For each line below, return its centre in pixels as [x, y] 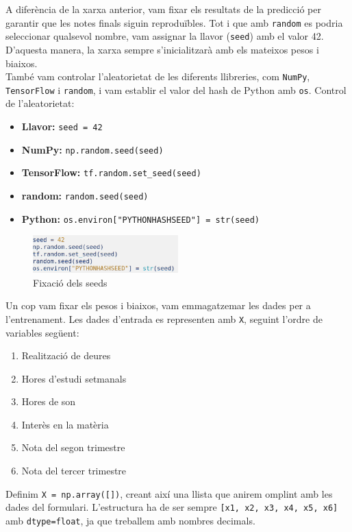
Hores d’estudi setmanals [74, 378]
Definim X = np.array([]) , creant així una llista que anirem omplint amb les [169, 493]
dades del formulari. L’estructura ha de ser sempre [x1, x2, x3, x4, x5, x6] [172, 507]
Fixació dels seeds [70, 282]
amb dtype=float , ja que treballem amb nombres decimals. [130, 520]
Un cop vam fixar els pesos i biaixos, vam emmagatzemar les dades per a [158, 305]
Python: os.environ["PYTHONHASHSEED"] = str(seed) [140, 218]
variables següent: [42, 332]
